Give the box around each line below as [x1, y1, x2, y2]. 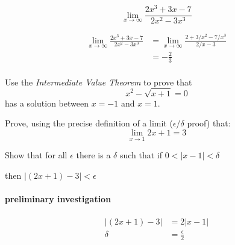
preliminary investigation [5, 193, 111, 205]
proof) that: [187, 117, 231, 129]
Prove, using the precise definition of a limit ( [5, 117, 173, 129]
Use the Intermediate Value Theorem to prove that [5, 75, 192, 88]
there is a [76, 149, 111, 161]
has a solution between [5, 96, 89, 109]
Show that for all [5, 149, 67, 161]
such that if [119, 149, 163, 161]
